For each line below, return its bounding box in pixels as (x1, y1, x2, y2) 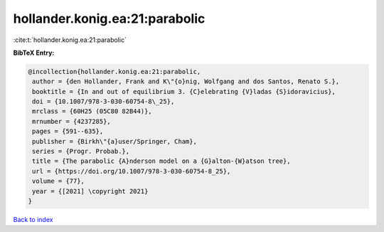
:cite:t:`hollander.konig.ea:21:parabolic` (13, 36, 127, 44)
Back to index (13, 215, 53, 223)
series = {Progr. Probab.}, (32, 147, 130, 156)
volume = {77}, (32, 177, 85, 185)
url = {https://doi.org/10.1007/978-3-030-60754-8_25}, (32, 167, 231, 175)
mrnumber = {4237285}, (32, 117, 112, 125)
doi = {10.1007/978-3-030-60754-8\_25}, (32, 97, 175, 106)
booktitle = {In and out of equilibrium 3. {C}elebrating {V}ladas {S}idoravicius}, (32, 88, 336, 95)
